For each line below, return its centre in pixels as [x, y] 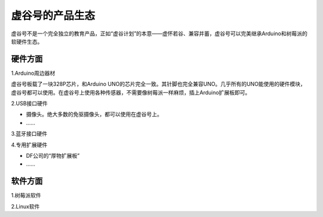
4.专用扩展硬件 [29, 145]
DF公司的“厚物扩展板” [53, 155]
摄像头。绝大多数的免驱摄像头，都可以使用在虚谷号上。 [94, 114]
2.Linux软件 [25, 206]
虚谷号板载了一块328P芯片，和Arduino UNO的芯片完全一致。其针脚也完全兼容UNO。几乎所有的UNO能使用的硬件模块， [159, 84]
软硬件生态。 [27, 41]
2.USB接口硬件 [29, 103]
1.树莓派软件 [26, 195]
